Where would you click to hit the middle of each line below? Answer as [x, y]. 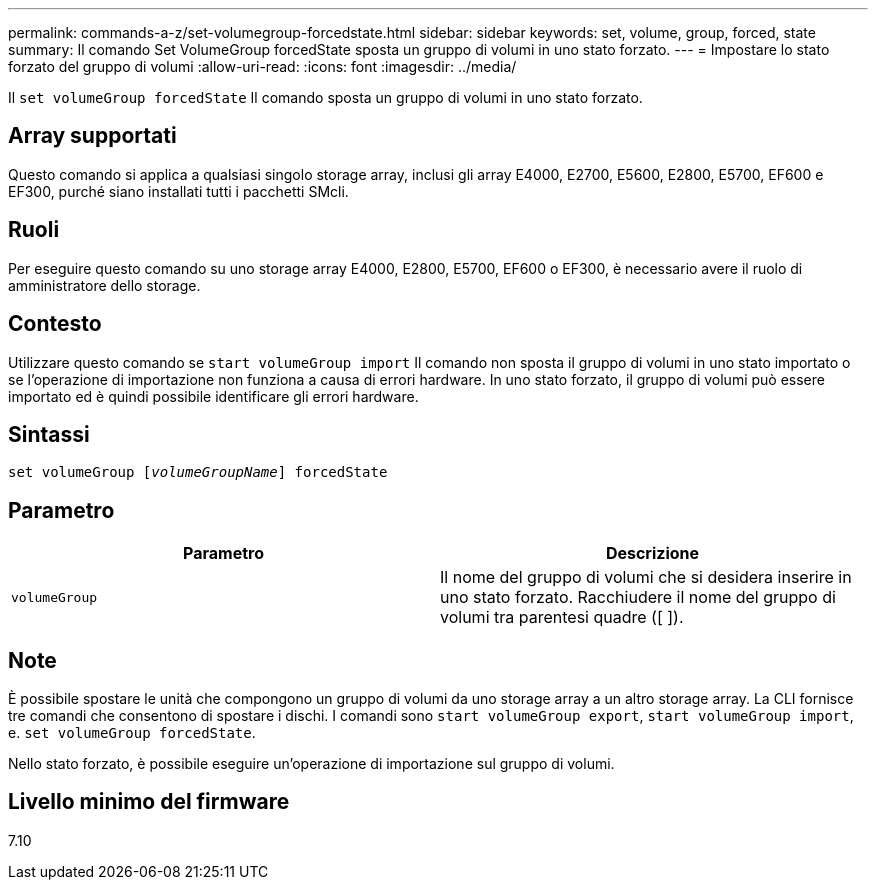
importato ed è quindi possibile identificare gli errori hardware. [213, 396]
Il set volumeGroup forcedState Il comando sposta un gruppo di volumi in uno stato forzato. [325, 97]
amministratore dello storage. [104, 285]
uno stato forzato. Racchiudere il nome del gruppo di [638, 597]
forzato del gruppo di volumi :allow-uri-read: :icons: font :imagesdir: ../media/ [262, 66]
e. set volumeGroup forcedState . [132, 733]
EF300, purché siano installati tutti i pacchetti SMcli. [178, 191]
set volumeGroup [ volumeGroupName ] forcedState [198, 472]
